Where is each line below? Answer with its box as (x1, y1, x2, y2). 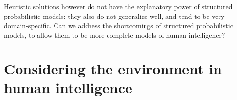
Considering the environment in (4, 58, 222, 78)
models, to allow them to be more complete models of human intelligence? (4, 30, 225, 40)
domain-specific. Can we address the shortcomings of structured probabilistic (4, 20, 233, 31)
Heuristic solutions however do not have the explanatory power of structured (4, 1, 233, 11)
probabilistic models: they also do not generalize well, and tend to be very (4, 11, 225, 21)
